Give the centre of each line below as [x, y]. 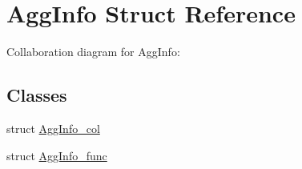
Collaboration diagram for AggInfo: [93, 52]
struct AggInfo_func [57, 155]
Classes [37, 95]
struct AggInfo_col [53, 128]
